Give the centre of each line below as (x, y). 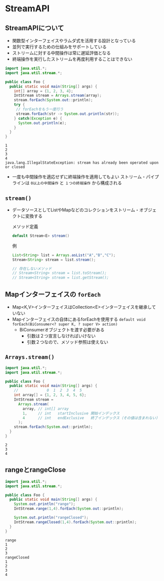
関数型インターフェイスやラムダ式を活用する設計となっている (74, 41)
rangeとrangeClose (35, 470)
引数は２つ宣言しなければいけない (61, 336)
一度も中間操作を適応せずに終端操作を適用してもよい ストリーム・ (79, 177)
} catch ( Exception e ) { (38, 118)
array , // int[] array (46, 408)
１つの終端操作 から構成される (94, 183)
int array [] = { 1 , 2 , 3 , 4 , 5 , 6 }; (50, 395)
